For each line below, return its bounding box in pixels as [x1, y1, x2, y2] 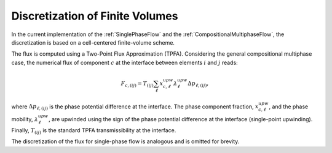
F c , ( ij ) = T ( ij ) [121, 80, 154, 88]
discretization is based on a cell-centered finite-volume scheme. [11, 39, 175, 46]
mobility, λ [11, 116, 39, 123]
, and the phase [268, 103, 309, 110]
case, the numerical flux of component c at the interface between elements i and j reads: [11, 59, 238, 66]
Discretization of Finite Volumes [11, 9, 178, 23]
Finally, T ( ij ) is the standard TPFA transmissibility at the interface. [11, 126, 176, 135]
